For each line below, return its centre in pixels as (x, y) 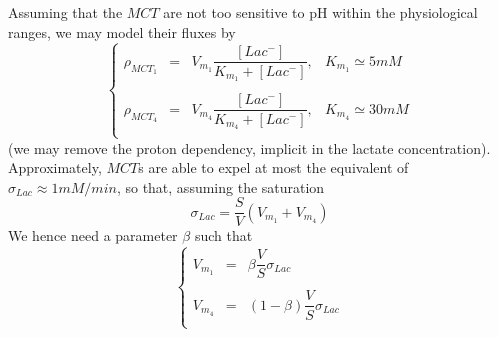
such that (223, 235)
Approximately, (55, 167)
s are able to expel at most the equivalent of (273, 167)
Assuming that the (65, 12)
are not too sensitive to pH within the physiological (320, 12)
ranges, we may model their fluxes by (122, 31)
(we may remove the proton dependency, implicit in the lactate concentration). (249, 147)
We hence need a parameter (93, 235)
